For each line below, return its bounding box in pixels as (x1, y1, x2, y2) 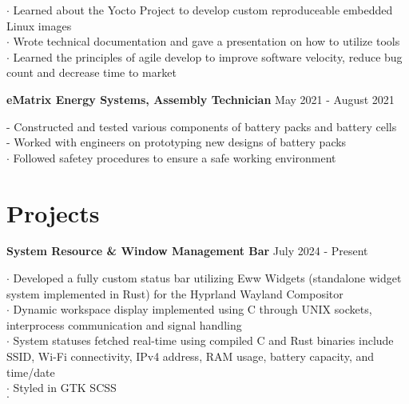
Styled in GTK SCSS (13, 379, 117, 396)
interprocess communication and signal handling (6, 316, 242, 333)
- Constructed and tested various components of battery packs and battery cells (6, 118, 397, 134)
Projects (6, 196, 100, 229)
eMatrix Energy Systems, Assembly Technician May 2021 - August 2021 (6, 90, 395, 107)
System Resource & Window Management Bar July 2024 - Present (6, 242, 368, 259)
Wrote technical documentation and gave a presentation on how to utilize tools (13, 33, 400, 50)
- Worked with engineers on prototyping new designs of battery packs (6, 134, 347, 150)
